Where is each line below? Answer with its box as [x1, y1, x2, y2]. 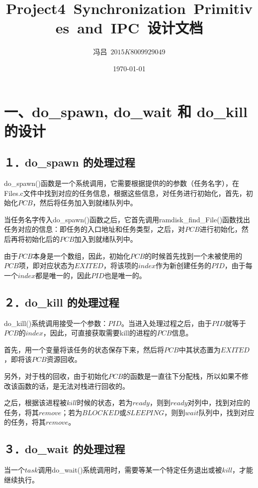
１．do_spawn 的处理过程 [4, 155, 135, 170]
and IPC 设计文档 [77, 17, 203, 38]
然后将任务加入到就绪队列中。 [39, 197, 137, 208]
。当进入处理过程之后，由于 [121, 318, 212, 328]
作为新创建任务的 [155, 260, 211, 271]
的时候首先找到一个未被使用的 [145, 250, 243, 261]
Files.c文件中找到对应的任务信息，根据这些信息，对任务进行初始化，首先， [4, 187, 246, 198]
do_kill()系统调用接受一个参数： [4, 318, 108, 328]
